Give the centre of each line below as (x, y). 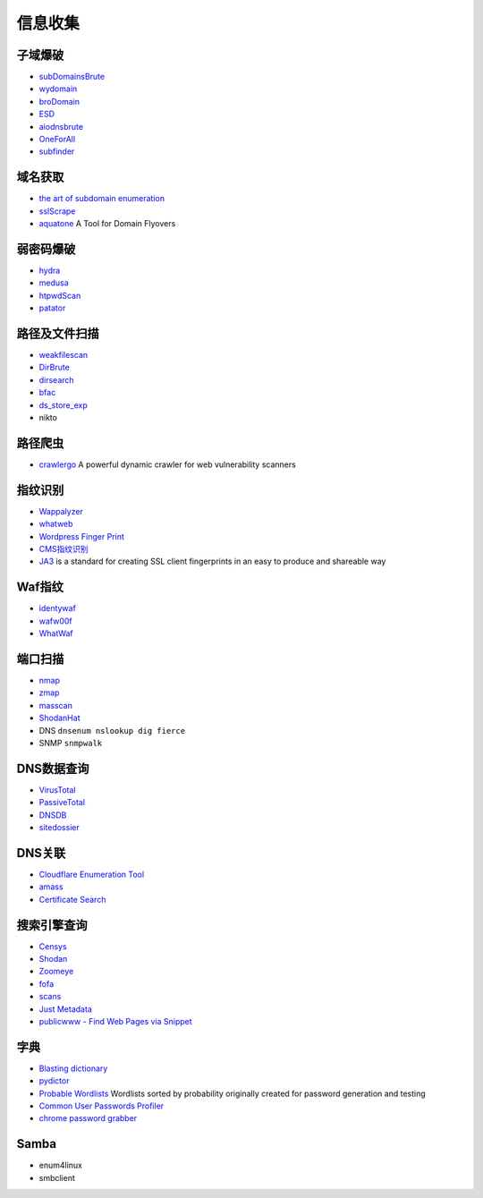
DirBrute (55, 368)
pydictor (54, 1081)
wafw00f (56, 621)
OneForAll (57, 140)
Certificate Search (72, 899)
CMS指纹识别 (64, 549)
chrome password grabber (88, 1118)
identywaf (57, 608)
